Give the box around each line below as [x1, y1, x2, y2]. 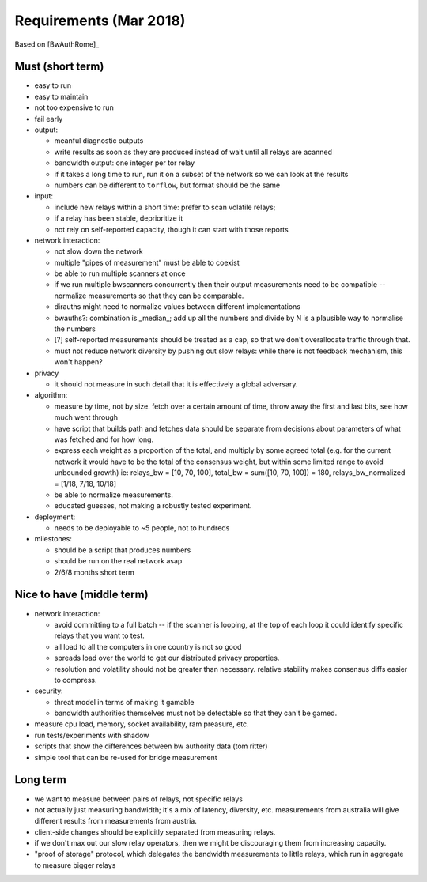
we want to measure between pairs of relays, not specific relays [34, 794, 243, 804]
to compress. [54, 675, 98, 684]
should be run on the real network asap [54, 556, 183, 566]
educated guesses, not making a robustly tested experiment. [54, 501, 252, 511]
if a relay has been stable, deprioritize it [54, 213, 183, 223]
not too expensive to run [34, 103, 114, 112]
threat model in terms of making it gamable [54, 697, 195, 707]
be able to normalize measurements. [54, 490, 173, 499]
